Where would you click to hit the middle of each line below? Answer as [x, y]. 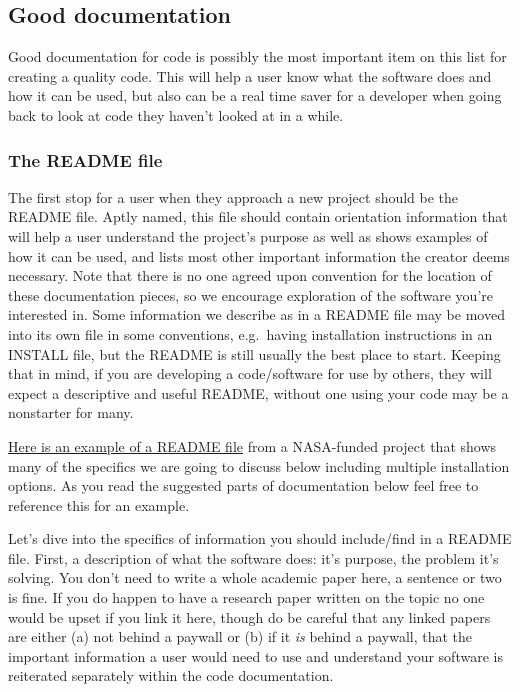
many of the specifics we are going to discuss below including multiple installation [259, 465]
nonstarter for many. [71, 412]
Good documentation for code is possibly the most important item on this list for [257, 56]
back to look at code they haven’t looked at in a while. [176, 114]
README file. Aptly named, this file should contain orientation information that [258, 216]
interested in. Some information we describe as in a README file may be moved [256, 314]
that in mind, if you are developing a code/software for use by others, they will [250, 373]
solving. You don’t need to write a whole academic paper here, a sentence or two [255, 577]
